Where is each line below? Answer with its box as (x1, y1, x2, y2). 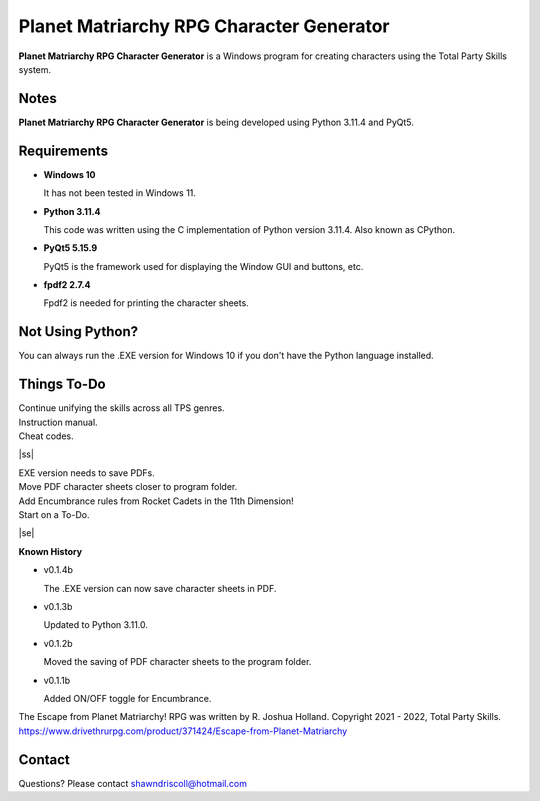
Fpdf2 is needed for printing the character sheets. (43, 297, 249, 309)
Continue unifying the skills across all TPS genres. (18, 402, 225, 414)
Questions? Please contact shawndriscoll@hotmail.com (18, 777, 247, 789)
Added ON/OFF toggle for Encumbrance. (43, 692, 212, 704)
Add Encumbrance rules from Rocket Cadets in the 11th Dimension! (18, 495, 294, 507)
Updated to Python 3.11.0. (43, 619, 149, 631)
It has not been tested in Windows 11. (43, 187, 197, 199)
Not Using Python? (18, 323, 139, 340)
